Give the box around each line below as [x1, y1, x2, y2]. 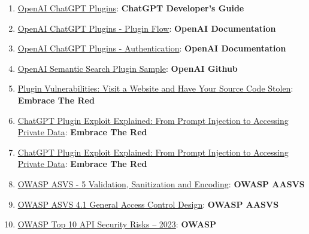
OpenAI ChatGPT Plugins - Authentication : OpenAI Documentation [17, 42, 286, 54]
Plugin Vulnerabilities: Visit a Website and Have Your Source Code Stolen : [17, 82, 293, 95]
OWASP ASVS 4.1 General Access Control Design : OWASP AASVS [17, 197, 279, 210]
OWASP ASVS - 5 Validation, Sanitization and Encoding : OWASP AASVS [17, 177, 305, 190]
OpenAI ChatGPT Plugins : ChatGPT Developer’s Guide [17, 2, 244, 14]
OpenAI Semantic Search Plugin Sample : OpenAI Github [17, 62, 238, 74]
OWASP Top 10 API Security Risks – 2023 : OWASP [17, 218, 217, 230]
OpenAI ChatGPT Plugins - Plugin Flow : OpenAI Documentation [17, 22, 276, 34]
